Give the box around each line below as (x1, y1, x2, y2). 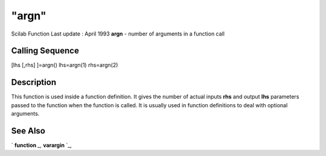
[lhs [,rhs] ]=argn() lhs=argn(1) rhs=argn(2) (11, 61, 118, 69)
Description (11, 77, 57, 87)
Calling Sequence (11, 46, 80, 56)
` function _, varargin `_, (11, 142, 72, 149)
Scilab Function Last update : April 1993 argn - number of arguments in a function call (11, 30, 225, 37)
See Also (11, 125, 45, 136)
